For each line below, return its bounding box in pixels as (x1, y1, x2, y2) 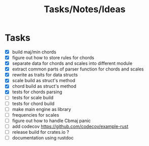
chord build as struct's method (12, 83, 77, 89)
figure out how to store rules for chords (12, 55, 94, 60)
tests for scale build (12, 95, 54, 101)
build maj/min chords (12, 49, 57, 55)
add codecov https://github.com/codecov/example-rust (12, 123, 129, 129)
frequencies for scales (12, 112, 59, 118)
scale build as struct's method (12, 78, 76, 84)
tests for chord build (12, 100, 55, 106)
